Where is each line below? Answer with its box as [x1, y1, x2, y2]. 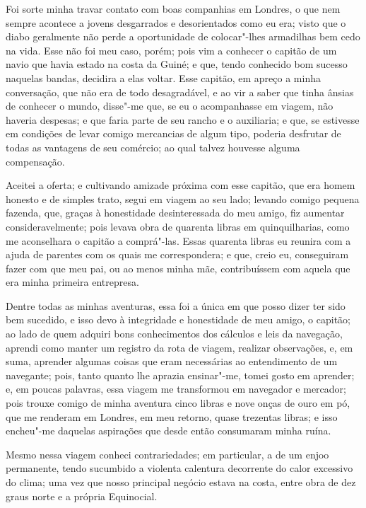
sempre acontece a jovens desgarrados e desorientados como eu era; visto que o [6, 15, 346, 30]
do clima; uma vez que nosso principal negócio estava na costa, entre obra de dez [6, 475, 356, 489]
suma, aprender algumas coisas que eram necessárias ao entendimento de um [6, 354, 338, 369]
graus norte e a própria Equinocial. [6, 488, 158, 503]
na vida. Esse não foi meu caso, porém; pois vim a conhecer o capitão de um [6, 42, 337, 57]
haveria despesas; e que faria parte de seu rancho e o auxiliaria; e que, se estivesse [6, 112, 360, 127]
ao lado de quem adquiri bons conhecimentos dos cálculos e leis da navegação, [6, 326, 343, 341]
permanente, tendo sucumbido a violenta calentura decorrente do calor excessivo [6, 461, 353, 475]
